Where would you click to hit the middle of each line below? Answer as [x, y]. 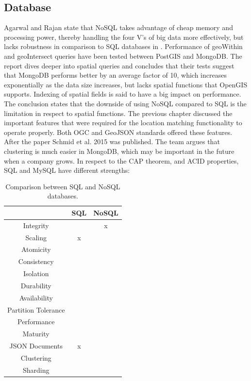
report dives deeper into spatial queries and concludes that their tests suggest [119, 65]
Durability [36, 285]
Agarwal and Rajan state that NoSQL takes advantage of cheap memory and [118, 27]
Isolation [36, 273]
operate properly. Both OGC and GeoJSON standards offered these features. [118, 132]
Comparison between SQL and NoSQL [63, 186]
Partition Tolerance [36, 309]
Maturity [36, 334]
